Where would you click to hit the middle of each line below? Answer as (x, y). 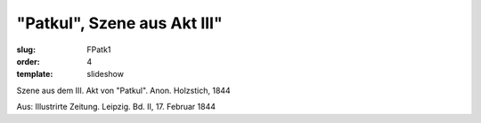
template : (35, 74)
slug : (26, 50)
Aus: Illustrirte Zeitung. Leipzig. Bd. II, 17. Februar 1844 (116, 107)
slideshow (106, 74)
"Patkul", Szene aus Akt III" (119, 23)
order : (28, 61)
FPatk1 (99, 50)
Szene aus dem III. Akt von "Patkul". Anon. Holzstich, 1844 (123, 90)
